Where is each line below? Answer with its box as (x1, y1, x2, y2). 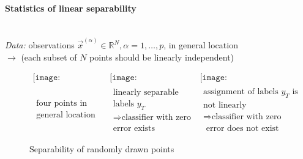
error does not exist (206, 124, 279, 133)
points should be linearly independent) (89, 50, 234, 63)
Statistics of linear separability (5, 1, 137, 14)
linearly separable (113, 87, 179, 97)
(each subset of (21, 50, 77, 63)
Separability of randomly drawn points (29, 142, 174, 155)
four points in (36, 99, 88, 108)
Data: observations (5, 39, 75, 51)
